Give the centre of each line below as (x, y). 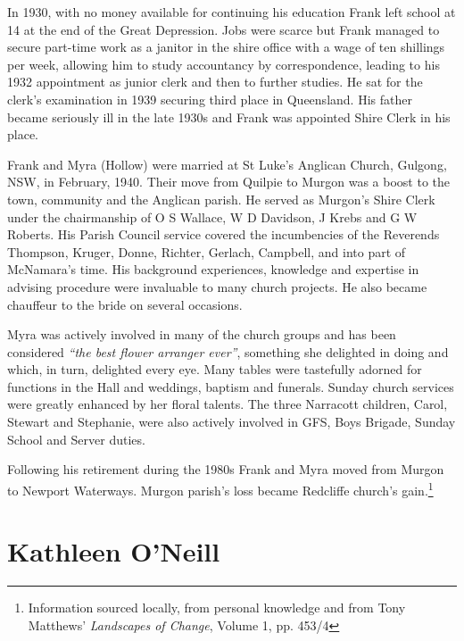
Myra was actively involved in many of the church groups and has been (202, 334)
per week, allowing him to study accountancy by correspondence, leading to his (224, 64)
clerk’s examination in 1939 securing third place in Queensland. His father (210, 99)
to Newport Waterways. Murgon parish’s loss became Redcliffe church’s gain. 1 (220, 488)
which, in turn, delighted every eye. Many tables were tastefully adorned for (215, 369)
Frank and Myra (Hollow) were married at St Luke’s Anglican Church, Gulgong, (227, 164)
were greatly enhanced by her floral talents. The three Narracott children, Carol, (228, 404)
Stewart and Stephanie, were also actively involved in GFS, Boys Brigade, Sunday (232, 422)
